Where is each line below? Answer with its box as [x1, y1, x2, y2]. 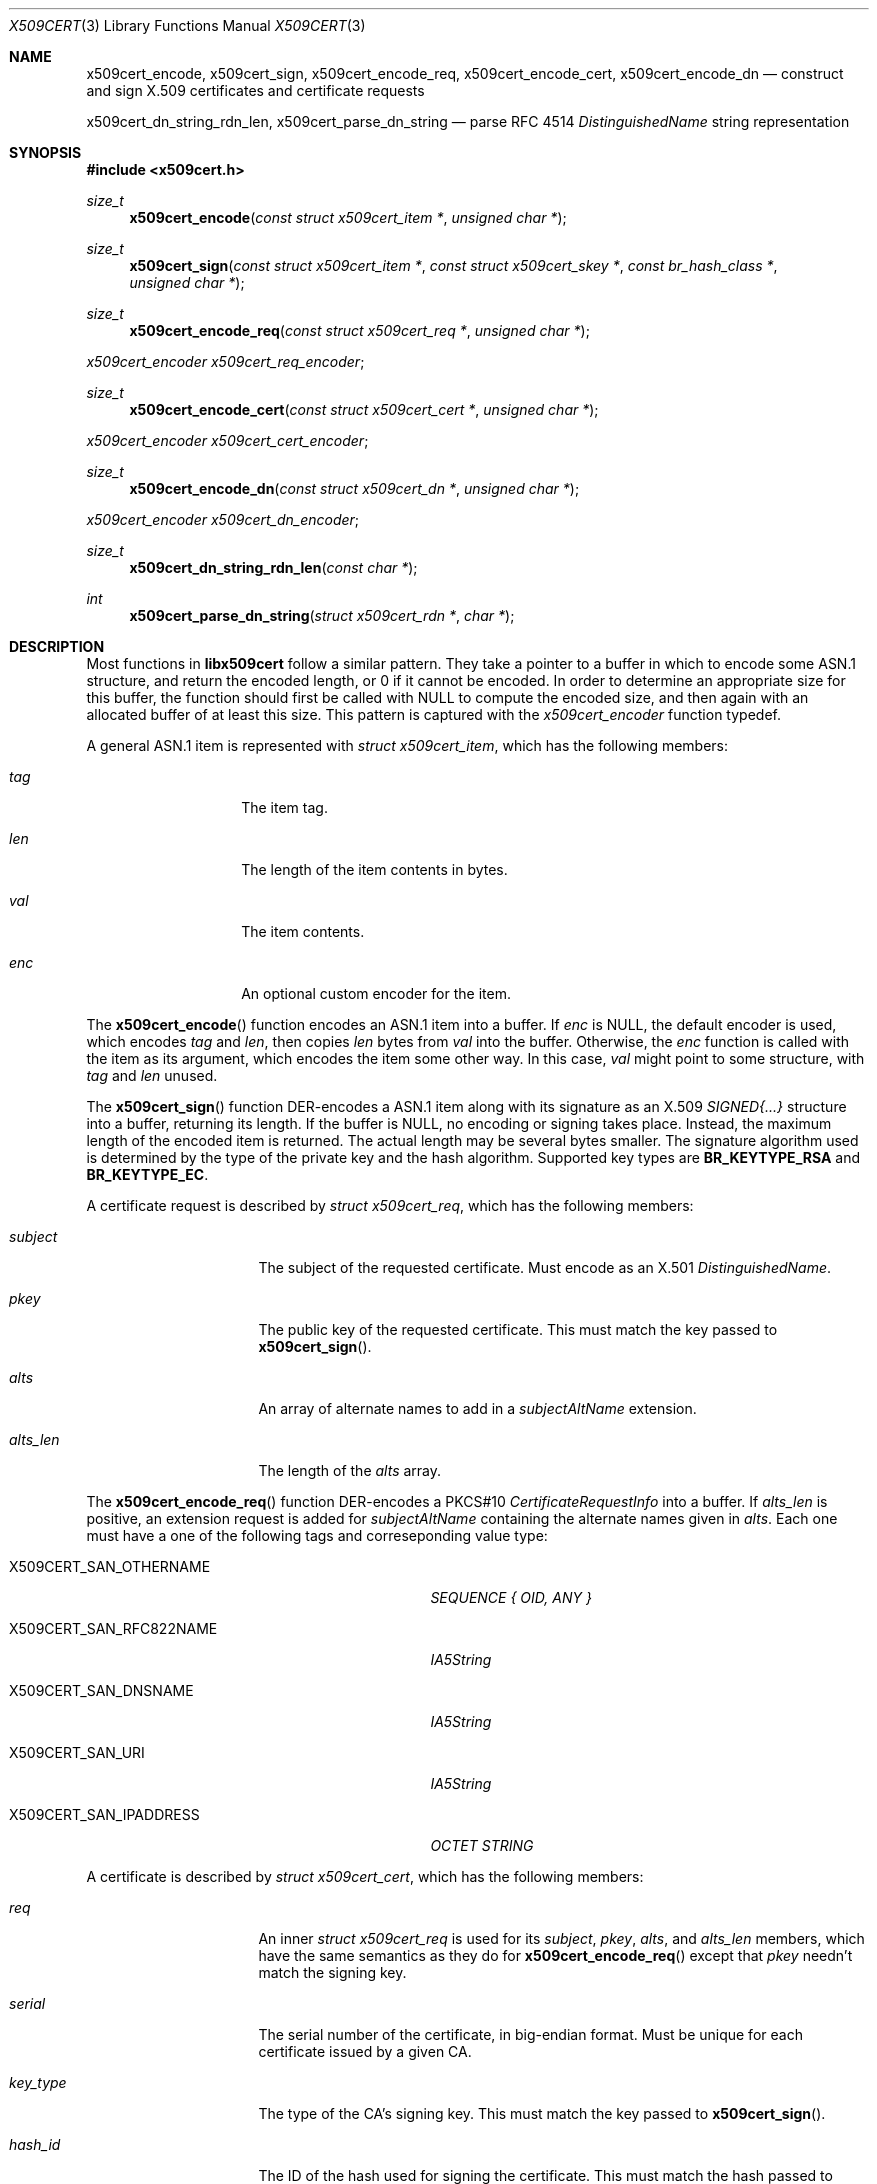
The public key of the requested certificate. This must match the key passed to [258, 1321, 778, 1338]
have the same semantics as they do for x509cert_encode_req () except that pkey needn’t [258, 1947, 853, 1964]
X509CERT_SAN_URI [9, 1744, 145, 1761]
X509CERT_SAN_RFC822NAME [9, 1620, 218, 1637]
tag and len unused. [86, 1067, 218, 1084]
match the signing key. [258, 1964, 407, 1981]
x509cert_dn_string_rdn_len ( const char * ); [129, 559, 418, 576]
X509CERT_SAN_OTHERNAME [9, 1558, 211, 1575]
